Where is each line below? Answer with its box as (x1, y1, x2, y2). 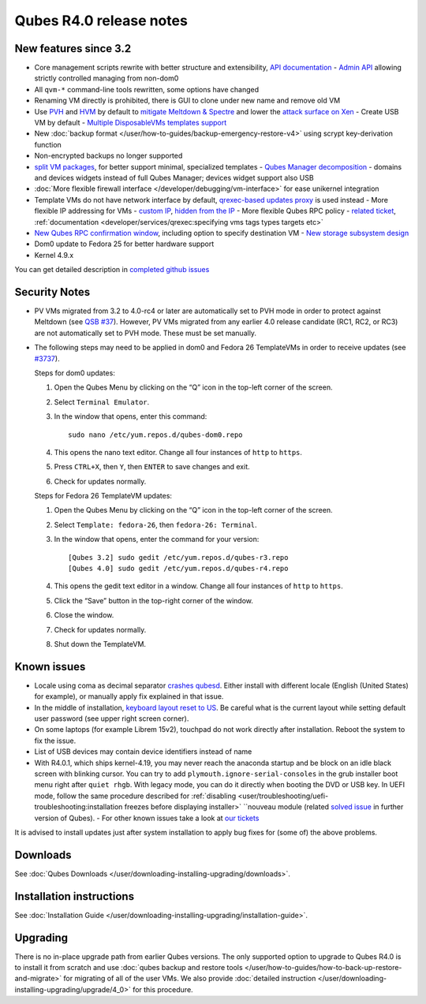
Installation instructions (14, 890, 134, 903)
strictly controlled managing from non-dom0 (34, 73, 179, 83)
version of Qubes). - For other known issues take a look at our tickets (34, 813, 260, 823)
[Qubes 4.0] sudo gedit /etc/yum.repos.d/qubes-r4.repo (68, 564, 289, 573)
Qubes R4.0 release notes (14, 12, 189, 29)
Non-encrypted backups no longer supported (34, 151, 183, 161)
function (34, 140, 62, 149)
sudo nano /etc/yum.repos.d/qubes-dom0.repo (68, 430, 244, 439)
